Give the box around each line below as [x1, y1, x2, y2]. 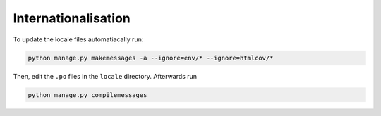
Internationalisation [13, 11, 131, 26]
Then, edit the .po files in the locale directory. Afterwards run [13, 72, 198, 80]
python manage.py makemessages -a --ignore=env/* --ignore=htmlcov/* [28, 53, 274, 62]
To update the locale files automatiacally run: [13, 35, 144, 44]
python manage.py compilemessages [28, 91, 147, 98]
